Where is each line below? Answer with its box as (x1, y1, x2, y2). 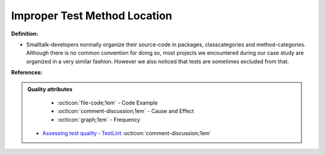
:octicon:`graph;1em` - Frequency (57, 116, 141, 123)
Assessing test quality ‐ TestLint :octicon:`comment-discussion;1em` (42, 130, 212, 137)
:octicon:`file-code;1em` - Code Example (57, 99, 158, 106)
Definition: (11, 30, 39, 37)
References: (11, 69, 43, 76)
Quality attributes (27, 85, 72, 93)
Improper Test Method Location (11, 9, 173, 22)
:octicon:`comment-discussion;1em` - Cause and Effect (57, 108, 194, 115)
